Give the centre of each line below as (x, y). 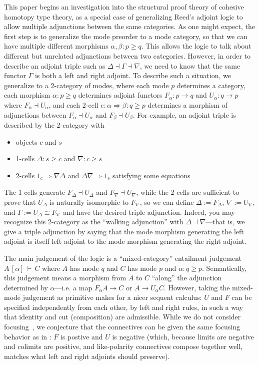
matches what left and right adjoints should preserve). (87, 356)
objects (26, 141)
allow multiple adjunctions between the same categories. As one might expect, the (129, 26)
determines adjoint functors (120, 95)
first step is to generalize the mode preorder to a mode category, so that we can (126, 36)
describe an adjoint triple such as (55, 65)
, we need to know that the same (190, 65)
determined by (26, 287)
